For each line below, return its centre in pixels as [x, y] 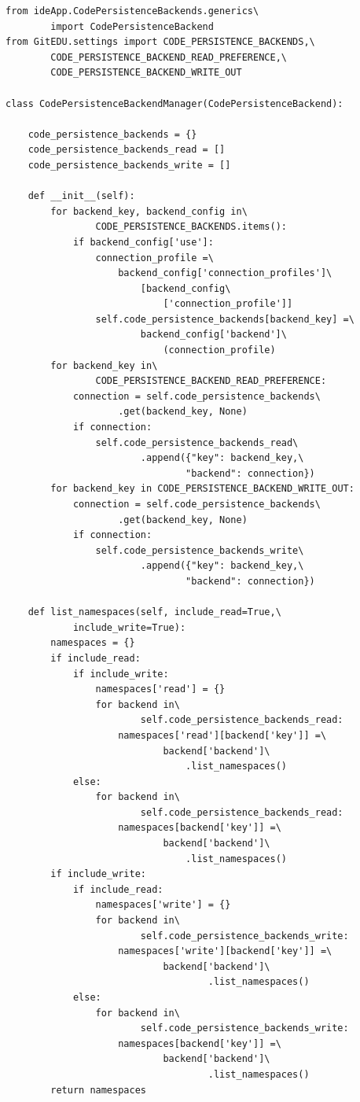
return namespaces [98, 1090]
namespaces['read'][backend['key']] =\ [222, 735]
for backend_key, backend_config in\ [149, 211]
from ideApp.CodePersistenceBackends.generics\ [132, 11]
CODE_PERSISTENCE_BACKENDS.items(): [191, 227]
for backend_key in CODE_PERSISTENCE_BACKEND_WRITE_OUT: [202, 489]
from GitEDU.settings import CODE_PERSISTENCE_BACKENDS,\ [160, 42]
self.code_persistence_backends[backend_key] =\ [225, 319]
